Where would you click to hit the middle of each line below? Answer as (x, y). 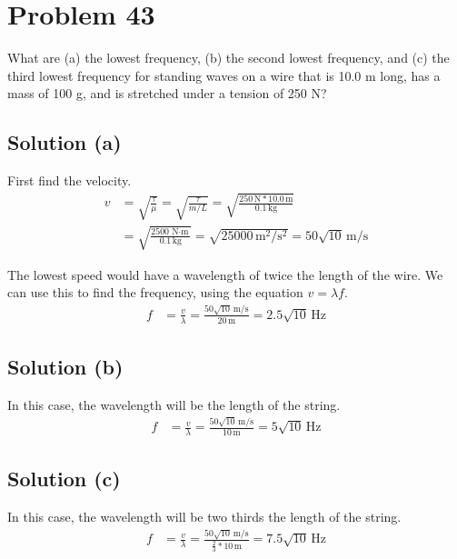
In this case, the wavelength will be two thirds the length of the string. (204, 517)
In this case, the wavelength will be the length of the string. (174, 404)
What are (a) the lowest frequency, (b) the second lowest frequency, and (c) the (228, 58)
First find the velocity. (70, 180)
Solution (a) (65, 142)
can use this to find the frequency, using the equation (155, 292)
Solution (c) (64, 479)
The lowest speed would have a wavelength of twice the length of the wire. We (225, 274)
